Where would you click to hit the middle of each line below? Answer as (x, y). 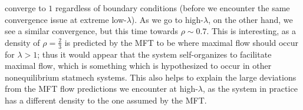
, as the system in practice (250, 89)
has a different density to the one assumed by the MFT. (106, 100)
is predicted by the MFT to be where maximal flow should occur (182, 42)
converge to (25, 8)
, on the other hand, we (251, 19)
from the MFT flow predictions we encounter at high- (101, 89)
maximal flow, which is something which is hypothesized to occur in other (138, 66)
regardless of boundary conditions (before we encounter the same (172, 8)
